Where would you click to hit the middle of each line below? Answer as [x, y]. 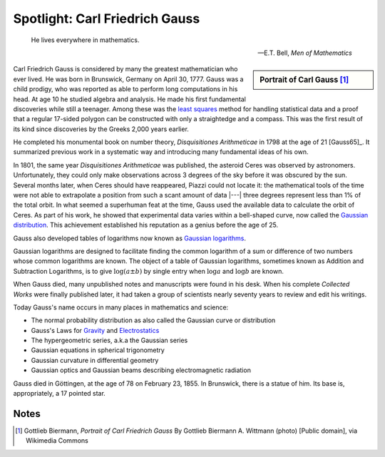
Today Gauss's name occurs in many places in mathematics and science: [121, 307]
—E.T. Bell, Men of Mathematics [305, 53]
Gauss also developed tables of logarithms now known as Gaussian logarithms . [129, 238]
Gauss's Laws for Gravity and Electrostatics [95, 330]
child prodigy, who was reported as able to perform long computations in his [125, 89]
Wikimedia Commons [57, 441]
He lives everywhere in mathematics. [85, 40]
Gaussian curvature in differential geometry [95, 360]
